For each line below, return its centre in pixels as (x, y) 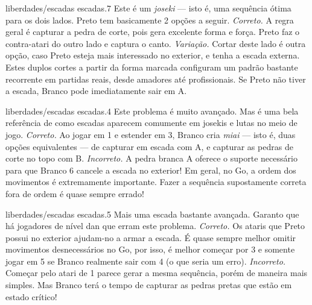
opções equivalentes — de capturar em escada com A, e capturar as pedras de (149, 146)
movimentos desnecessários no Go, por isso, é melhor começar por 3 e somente (150, 249)
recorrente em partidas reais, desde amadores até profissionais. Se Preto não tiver (156, 79)
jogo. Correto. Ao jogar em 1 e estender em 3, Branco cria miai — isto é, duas (151, 134)
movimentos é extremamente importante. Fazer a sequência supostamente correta (156, 182)
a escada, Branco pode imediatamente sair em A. (96, 91)
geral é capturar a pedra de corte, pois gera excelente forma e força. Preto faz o (153, 32)
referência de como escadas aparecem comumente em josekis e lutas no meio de (151, 123)
